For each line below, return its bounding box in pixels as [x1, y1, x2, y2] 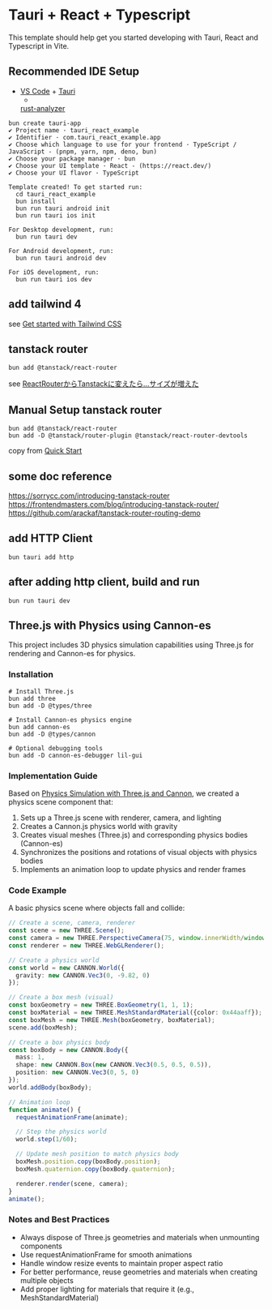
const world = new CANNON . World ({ [8, 964, 125, 972]
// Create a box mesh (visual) [8, 994, 114, 1002]
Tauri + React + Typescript [8, 6, 191, 24]
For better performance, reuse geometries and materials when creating [19, 1267, 257, 1277]
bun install [15, 197, 57, 205]
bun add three [8, 694, 57, 702]
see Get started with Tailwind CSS [8, 319, 122, 329]
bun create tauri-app [8, 119, 82, 127]
